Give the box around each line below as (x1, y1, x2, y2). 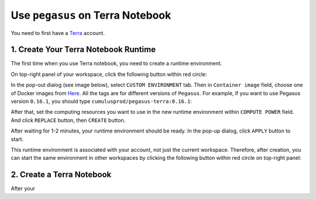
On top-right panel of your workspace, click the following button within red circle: (11, 71, 207, 78)
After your (11, 185, 35, 192)
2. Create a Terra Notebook (11, 170, 112, 180)
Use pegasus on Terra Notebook (11, 9, 171, 22)
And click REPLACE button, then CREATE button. (11, 117, 126, 124)
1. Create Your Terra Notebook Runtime (11, 44, 156, 55)
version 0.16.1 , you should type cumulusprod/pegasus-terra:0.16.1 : (11, 98, 193, 105)
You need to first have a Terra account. (11, 29, 105, 36)
